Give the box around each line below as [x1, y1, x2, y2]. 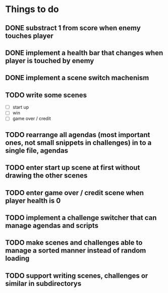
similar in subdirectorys [5, 279, 82, 288]
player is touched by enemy [5, 56, 94, 65]
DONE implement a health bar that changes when [5, 48, 163, 57]
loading [5, 254, 30, 263]
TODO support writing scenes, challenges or [5, 271, 148, 280]
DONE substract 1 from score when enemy [5, 24, 141, 32]
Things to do [5, 4, 59, 15]
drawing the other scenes [5, 171, 88, 180]
